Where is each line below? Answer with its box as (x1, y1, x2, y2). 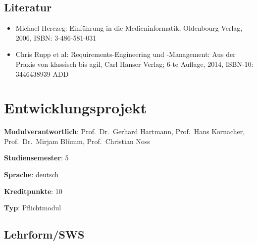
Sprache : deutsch (4, 169, 59, 180)
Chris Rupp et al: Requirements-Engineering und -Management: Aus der (15, 49, 236, 59)
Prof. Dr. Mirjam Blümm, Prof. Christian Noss (4, 136, 150, 146)
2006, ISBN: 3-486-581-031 (15, 32, 97, 43)
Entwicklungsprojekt (4, 98, 147, 118)
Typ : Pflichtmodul (4, 202, 61, 213)
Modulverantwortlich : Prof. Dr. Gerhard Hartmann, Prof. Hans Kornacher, (4, 126, 245, 137)
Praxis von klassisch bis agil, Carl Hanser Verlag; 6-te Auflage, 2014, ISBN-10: (15, 58, 254, 69)
